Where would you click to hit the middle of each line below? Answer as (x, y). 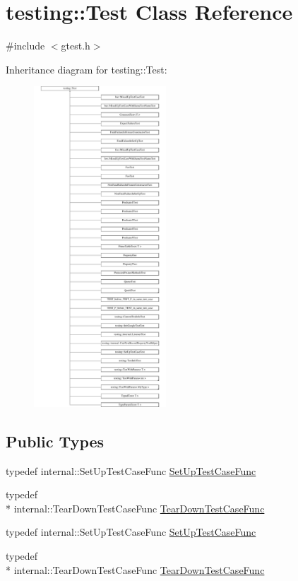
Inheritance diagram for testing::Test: (87, 69)
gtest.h (76, 46)
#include (25, 46)
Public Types (55, 441)
